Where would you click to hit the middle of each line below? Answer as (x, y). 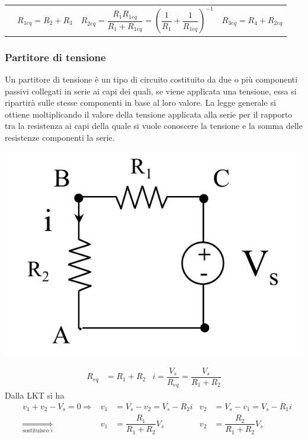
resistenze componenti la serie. (60, 137)
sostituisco (36, 431)
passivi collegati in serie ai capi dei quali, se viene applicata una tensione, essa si (151, 91)
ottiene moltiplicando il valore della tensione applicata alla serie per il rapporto (149, 114)
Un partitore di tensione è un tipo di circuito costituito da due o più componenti (151, 79)
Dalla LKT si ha (35, 395)
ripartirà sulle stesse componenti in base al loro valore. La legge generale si (140, 102)
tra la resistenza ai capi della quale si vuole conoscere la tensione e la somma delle (154, 126)
